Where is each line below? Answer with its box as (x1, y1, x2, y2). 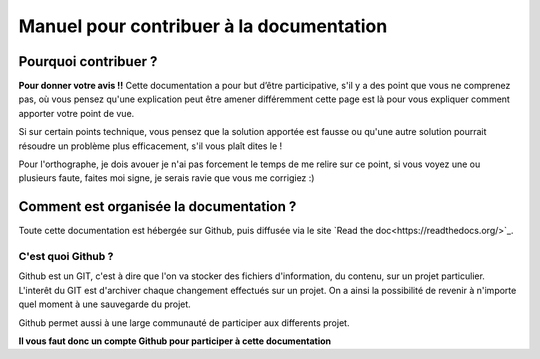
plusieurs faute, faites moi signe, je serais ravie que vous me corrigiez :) (18, 172, 315, 184)
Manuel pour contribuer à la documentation (18, 15, 388, 37)
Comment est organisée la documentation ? (18, 198, 297, 215)
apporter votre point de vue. (18, 107, 135, 119)
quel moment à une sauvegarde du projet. (18, 298, 192, 310)
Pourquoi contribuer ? (18, 53, 158, 70)
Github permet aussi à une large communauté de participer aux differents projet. (18, 316, 350, 329)
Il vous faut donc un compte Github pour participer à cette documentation (18, 335, 332, 347)
